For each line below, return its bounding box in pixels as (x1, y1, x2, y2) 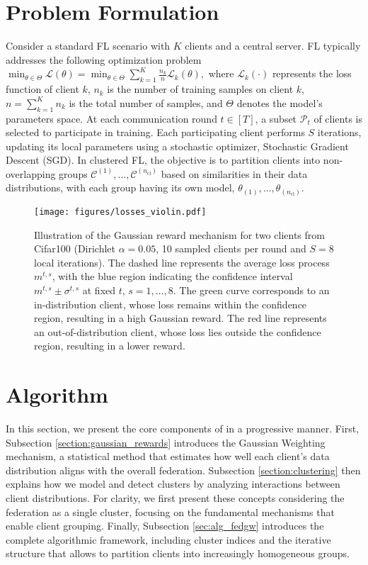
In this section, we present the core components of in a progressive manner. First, (6, 421, 360, 436)
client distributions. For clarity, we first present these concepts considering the (6, 491, 345, 505)
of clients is (314, 111, 362, 125)
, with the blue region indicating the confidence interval (52, 269, 293, 284)
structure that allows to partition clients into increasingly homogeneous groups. (6, 546, 350, 561)
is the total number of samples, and (69, 95, 223, 110)
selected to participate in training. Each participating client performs (6, 125, 305, 140)
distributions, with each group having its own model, (6, 180, 235, 195)
